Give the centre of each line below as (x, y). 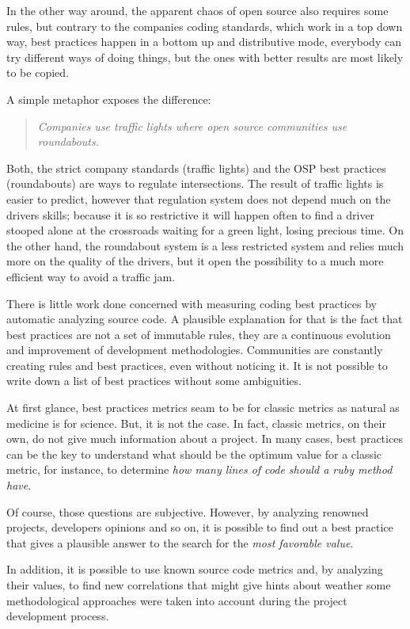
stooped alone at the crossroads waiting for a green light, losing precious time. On (205, 230)
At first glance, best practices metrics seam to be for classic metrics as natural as (203, 408)
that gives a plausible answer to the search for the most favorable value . (180, 542)
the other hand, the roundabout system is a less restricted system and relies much (205, 245)
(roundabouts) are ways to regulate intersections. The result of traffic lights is (195, 183)
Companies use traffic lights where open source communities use (192, 126)
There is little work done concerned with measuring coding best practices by (192, 303)
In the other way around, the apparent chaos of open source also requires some (197, 10)
